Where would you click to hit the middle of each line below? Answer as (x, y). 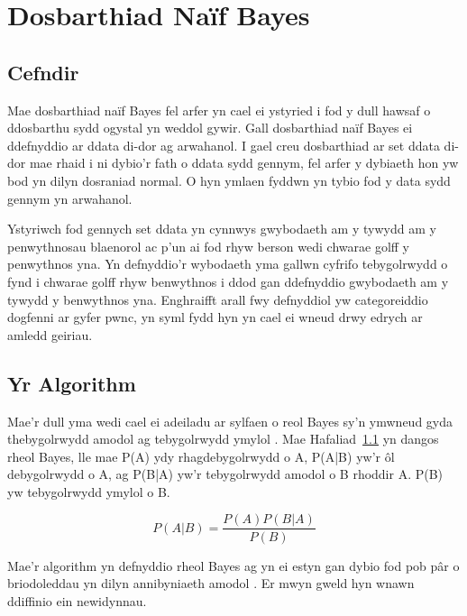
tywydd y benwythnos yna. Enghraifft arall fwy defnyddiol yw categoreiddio (218, 299)
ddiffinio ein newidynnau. (77, 600)
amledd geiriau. (50, 334)
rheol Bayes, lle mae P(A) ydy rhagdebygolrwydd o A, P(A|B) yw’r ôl (201, 456)
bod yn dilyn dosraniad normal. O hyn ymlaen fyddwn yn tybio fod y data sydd (229, 180)
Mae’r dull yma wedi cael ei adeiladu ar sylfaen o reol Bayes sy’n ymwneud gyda (230, 421)
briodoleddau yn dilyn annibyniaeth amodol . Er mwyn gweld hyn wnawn (211, 583)
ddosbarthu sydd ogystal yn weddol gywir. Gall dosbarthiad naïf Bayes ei (210, 128)
